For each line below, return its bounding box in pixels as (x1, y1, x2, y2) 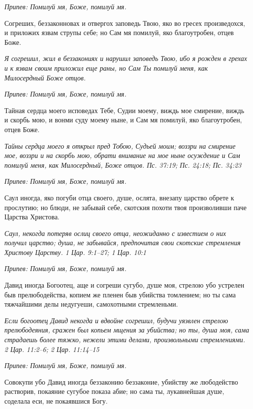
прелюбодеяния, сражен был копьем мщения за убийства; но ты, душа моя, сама (4, 325, 249, 335)
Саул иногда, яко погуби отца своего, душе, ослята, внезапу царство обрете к (4, 192, 234, 202)
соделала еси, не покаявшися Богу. (4, 396, 108, 406)
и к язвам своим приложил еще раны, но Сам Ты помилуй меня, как (4, 62, 208, 73)
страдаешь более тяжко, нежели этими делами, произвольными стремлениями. (4, 334, 245, 345)
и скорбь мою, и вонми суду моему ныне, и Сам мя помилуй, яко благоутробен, (4, 115, 242, 125)
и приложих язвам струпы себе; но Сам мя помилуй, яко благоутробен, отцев (4, 27, 234, 38)
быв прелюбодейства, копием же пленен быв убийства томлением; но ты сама (4, 289, 236, 299)
